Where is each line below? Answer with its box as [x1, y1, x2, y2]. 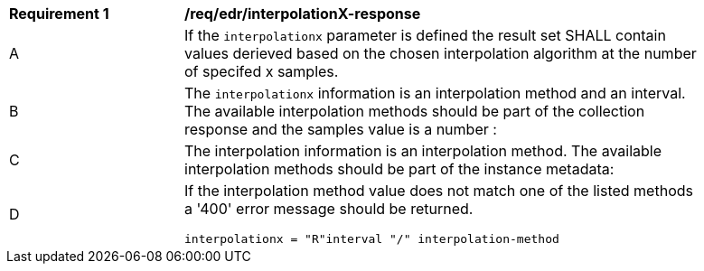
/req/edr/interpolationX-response [184, 5, 421, 23]
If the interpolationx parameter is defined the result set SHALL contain [184, 26, 666, 44]
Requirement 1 [9, 5, 109, 23]
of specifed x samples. [184, 62, 339, 80]
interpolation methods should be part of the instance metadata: [184, 160, 615, 178]
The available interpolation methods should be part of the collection [184, 102, 645, 120]
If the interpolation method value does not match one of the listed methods [184, 182, 693, 200]
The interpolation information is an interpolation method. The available [184, 142, 662, 160]
